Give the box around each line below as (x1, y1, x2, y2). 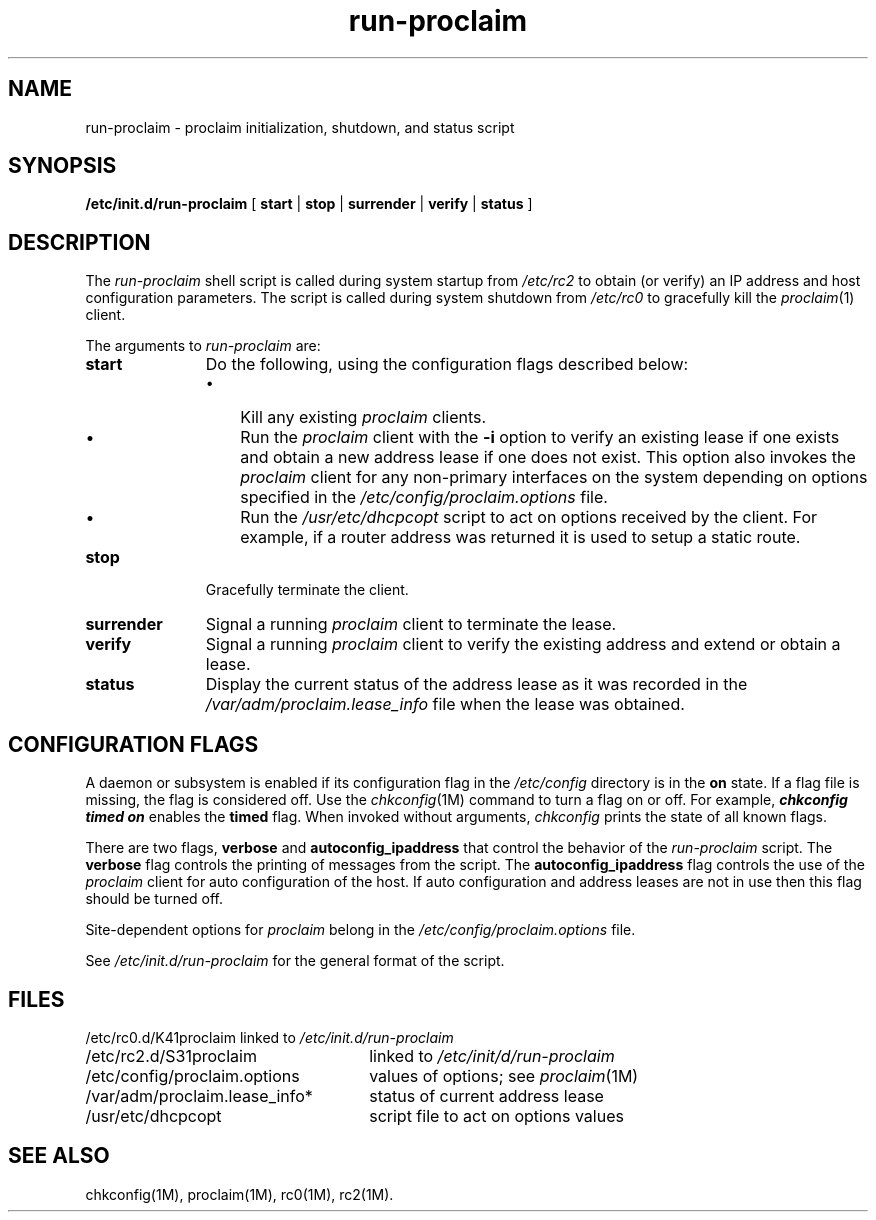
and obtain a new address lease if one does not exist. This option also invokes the (240, 447, 856, 468)
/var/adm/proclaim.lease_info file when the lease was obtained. (205, 694, 685, 715)
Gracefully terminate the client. (205, 581, 409, 599)
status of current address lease (369, 1085, 604, 1106)
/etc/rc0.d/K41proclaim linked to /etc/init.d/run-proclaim (85, 1028, 454, 1046)
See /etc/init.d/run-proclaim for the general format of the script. (85, 952, 505, 970)
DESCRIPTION (8, 229, 151, 255)
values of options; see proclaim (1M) (369, 1065, 639, 1086)
